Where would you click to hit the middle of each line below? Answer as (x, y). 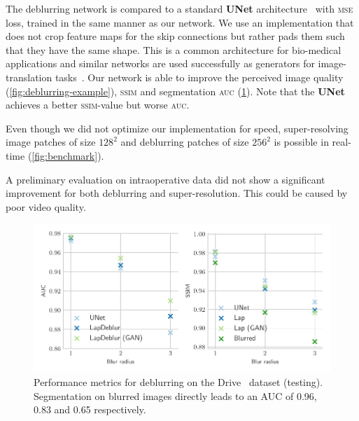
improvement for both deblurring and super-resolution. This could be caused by (177, 193)
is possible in (301, 142)
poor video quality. (46, 206)
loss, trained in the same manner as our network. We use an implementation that (180, 22)
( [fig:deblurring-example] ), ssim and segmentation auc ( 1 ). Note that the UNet (175, 91)
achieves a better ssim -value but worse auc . (98, 105)
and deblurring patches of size (185, 142)
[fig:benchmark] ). (68, 155)
